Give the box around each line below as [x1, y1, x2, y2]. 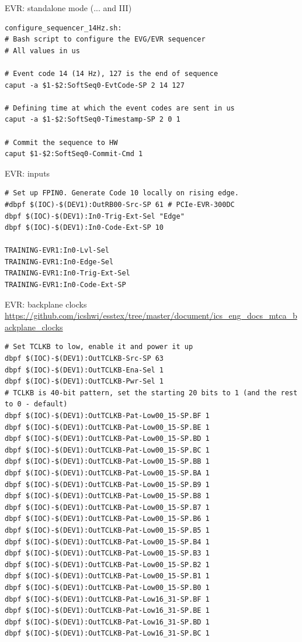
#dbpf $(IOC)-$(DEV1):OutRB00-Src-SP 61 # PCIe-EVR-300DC [5, 200, 235, 209]
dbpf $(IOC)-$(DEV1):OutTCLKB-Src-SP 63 [5, 354, 164, 363]
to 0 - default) [5, 400, 68, 409]
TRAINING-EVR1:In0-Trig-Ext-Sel [5, 269, 130, 278]
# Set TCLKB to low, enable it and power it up [5, 343, 193, 351]
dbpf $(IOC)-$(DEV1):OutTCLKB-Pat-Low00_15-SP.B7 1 [5, 503, 210, 512]
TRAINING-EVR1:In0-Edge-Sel [5, 257, 114, 266]
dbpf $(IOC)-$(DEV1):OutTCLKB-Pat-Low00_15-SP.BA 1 [5, 468, 210, 477]
